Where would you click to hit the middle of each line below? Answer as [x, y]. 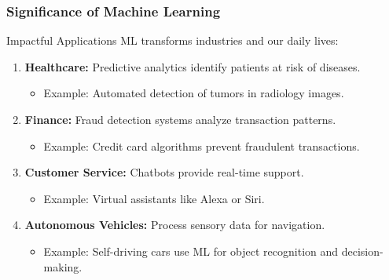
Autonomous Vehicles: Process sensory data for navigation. [175, 225]
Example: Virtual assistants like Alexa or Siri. [154, 198]
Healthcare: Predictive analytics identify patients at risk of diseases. [193, 66]
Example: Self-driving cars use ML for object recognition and [191, 251]
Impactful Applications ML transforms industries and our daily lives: [172, 40]
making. [63, 266]
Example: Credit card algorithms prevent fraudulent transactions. [202, 145]
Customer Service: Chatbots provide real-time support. [164, 172]
